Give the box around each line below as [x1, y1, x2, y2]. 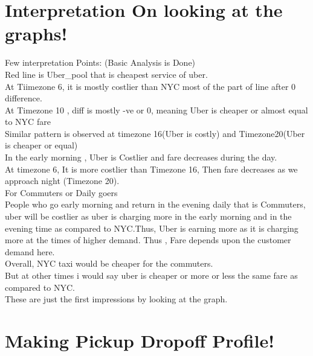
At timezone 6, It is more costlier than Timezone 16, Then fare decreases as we [5, 162, 298, 175]
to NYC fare [5, 115, 51, 128]
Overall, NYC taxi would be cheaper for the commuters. [5, 257, 213, 270]
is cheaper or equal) [5, 139, 78, 151]
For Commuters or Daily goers [5, 186, 118, 199]
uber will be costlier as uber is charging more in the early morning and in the [5, 210, 292, 223]
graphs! [5, 21, 68, 46]
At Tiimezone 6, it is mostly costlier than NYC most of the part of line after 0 [5, 80, 296, 92]
